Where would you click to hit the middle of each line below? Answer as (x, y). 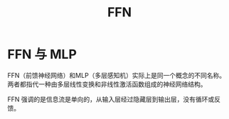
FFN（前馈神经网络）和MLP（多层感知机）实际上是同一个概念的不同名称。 (117, 75)
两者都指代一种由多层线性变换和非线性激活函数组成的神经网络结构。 (107, 84)
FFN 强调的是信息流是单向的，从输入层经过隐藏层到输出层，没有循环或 (111, 99)
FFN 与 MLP (42, 55)
